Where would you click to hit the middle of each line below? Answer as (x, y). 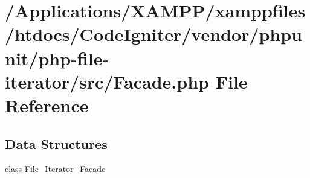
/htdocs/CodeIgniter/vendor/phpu (153, 34)
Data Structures (56, 143)
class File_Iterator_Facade (55, 169)
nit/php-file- (57, 58)
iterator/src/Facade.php (107, 81)
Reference (47, 105)
